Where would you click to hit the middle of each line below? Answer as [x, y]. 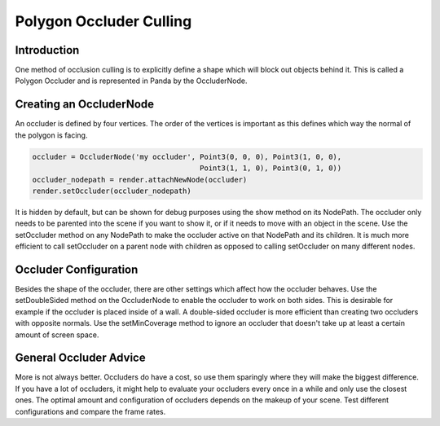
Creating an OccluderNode [85, 105]
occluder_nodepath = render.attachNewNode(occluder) [140, 180]
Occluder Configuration [77, 269]
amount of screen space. [57, 335]
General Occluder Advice [80, 358]
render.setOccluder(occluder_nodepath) [112, 191]
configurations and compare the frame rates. [90, 411]
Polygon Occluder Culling [103, 21]
